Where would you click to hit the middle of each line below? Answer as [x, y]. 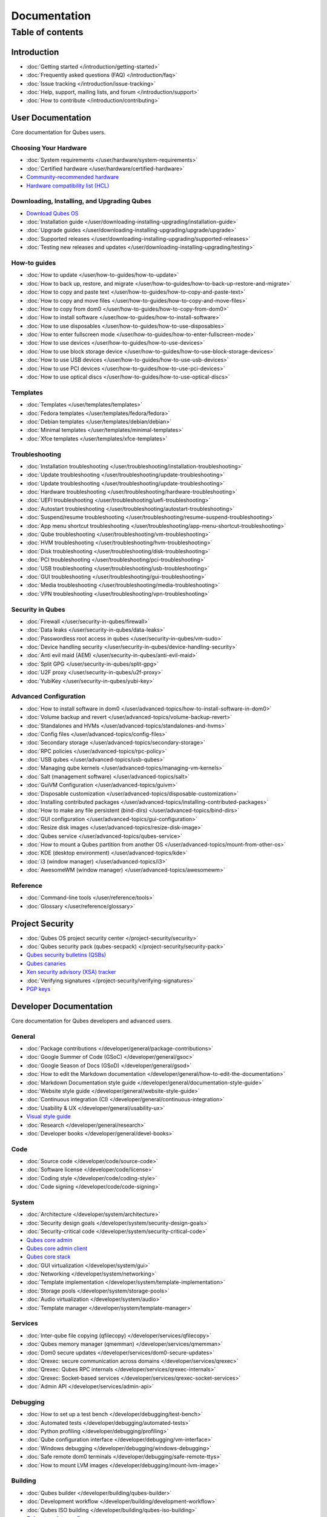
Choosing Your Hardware [49, 147]
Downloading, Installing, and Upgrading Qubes [81, 201]
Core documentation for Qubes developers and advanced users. [91, 1021]
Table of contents [47, 32]
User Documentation [51, 118]
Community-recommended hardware [73, 177]
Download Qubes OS [52, 213]
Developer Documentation [62, 1006]
